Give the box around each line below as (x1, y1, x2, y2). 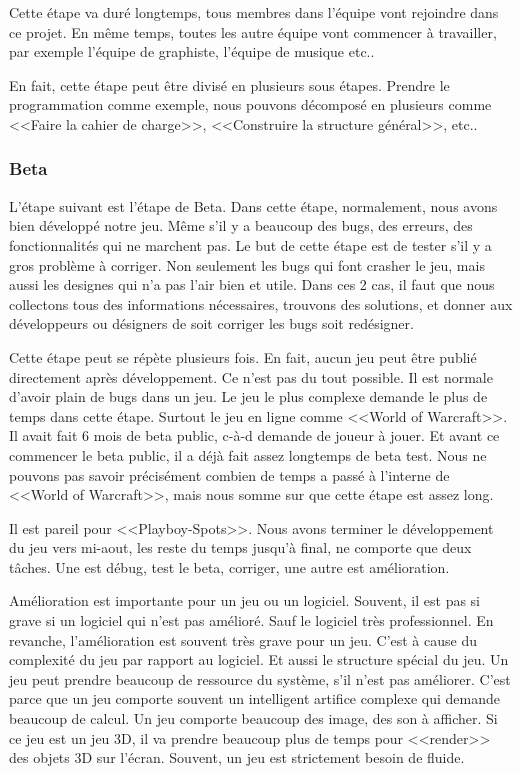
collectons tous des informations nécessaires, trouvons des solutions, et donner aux (9, 293, 513, 314)
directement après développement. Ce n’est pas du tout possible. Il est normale (9, 366, 493, 387)
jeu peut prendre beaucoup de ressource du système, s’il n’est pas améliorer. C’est (9, 668, 511, 689)
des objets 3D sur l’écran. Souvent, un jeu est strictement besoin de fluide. (9, 747, 465, 768)
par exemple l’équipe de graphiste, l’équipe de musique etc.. (9, 41, 375, 62)
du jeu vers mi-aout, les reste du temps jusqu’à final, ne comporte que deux (9, 537, 472, 558)
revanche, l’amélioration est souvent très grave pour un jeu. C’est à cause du (9, 629, 477, 650)
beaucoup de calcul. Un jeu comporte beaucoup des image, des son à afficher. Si (9, 708, 498, 729)
